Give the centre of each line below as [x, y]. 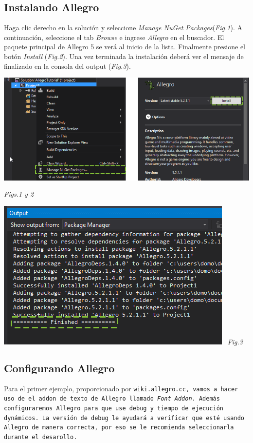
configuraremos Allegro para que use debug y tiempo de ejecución [114, 408]
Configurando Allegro [59, 368]
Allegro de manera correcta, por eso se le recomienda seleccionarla [119, 428]
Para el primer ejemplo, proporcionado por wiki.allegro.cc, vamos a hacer [121, 388]
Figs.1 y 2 [19, 194]
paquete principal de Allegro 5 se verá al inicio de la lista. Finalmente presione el [125, 47]
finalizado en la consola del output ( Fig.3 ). [67, 66]
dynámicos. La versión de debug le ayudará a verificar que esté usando [124, 418]
